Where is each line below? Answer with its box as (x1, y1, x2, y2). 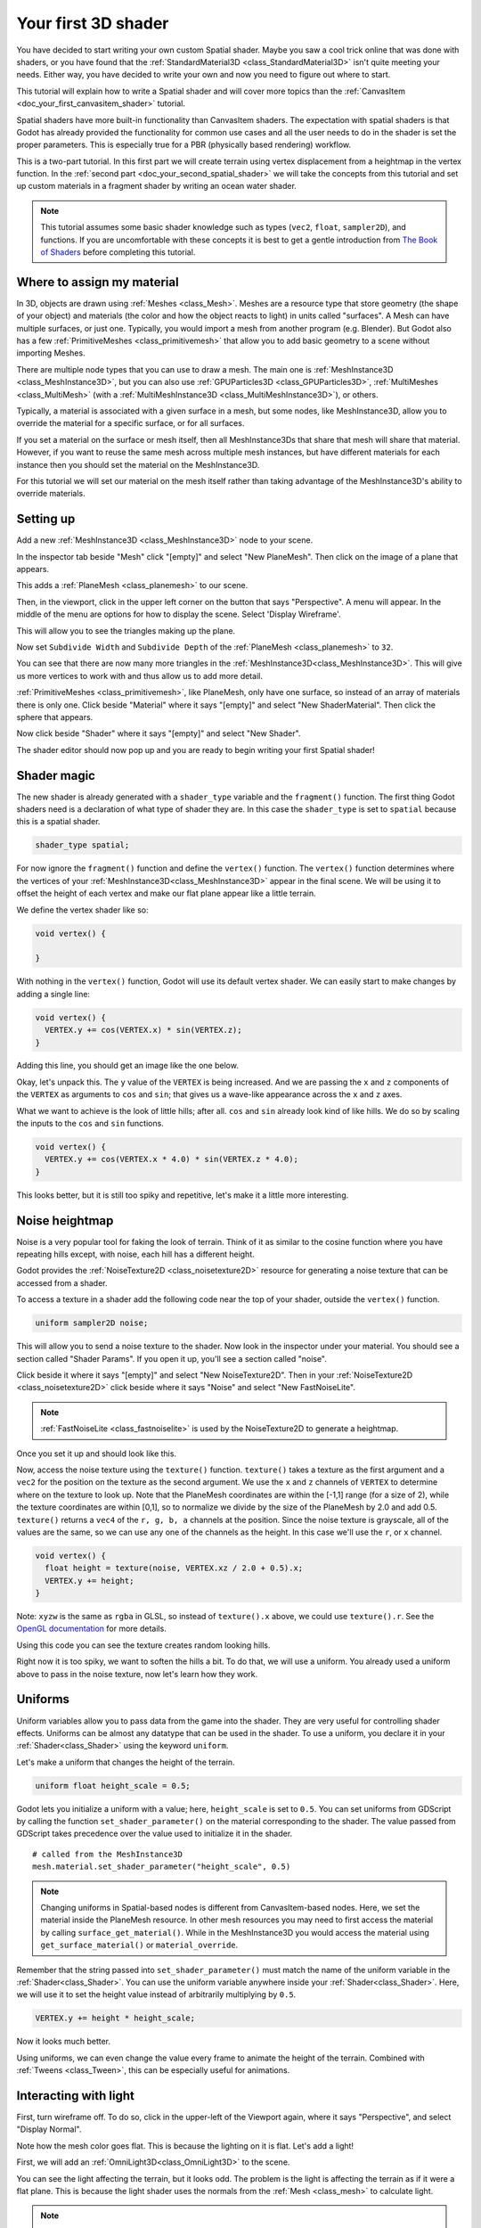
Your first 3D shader (16, 13, 169, 33)
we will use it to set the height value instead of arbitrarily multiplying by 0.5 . (16, 1989, 297, 2000)
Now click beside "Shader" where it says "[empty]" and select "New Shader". (16, 728, 301, 739)
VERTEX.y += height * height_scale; (35, 2013, 196, 2023)
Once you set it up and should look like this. (16, 1448, 177, 1459)
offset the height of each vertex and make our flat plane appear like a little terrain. (16, 888, 316, 899)
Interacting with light (16, 2088, 135, 2103)
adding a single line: (16, 988, 91, 999)
